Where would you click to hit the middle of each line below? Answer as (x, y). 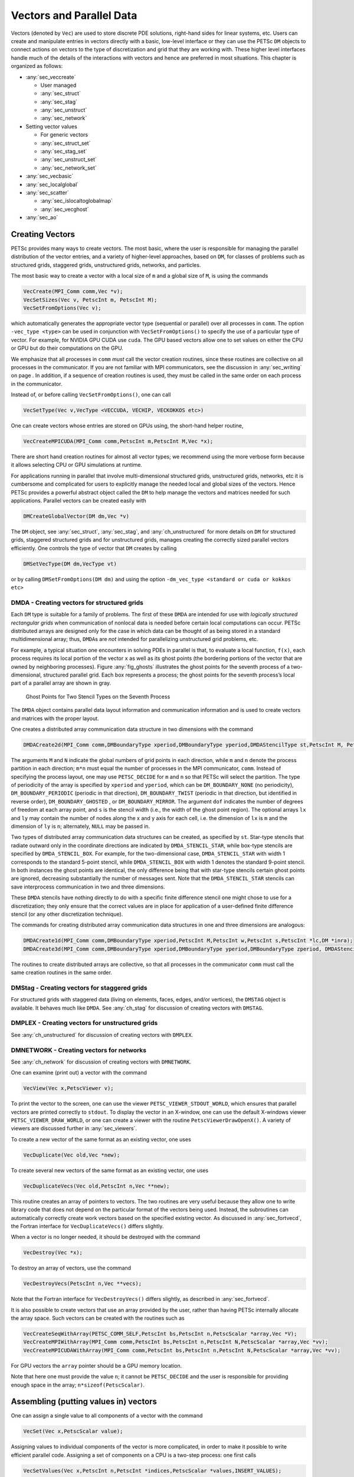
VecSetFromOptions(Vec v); (62, 308)
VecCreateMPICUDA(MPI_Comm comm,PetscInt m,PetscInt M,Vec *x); (118, 441)
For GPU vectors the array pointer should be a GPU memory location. (96, 1365)
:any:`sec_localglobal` (52, 184)
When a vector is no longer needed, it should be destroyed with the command (106, 1237)
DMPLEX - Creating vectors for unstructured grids (84, 1023)
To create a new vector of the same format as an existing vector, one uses (101, 1139)
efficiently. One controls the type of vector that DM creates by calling (94, 548)
